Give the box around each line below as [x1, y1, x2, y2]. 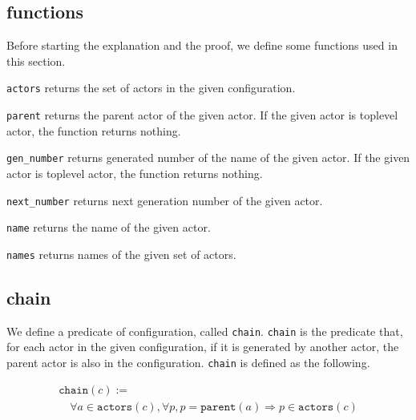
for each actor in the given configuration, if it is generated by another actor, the [6, 338, 399, 355]
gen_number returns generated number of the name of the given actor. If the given [6, 149, 410, 166]
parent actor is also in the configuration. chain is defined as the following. [6, 353, 370, 370]
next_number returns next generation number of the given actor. [6, 192, 323, 208]
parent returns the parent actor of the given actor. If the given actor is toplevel [6, 107, 398, 123]
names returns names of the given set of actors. [6, 245, 236, 262]
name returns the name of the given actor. [6, 219, 211, 236]
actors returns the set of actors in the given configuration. [6, 79, 296, 96]
